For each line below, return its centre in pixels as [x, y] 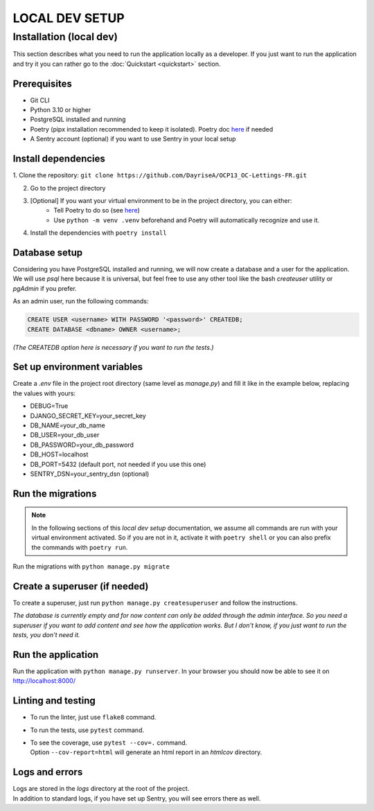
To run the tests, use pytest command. [87, 730]
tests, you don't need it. [46, 635]
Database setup [48, 252]
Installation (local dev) [65, 37]
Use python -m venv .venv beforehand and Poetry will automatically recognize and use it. [187, 220]
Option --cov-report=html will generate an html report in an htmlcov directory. [146, 752]
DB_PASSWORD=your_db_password [82, 445]
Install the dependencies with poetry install [98, 233]
